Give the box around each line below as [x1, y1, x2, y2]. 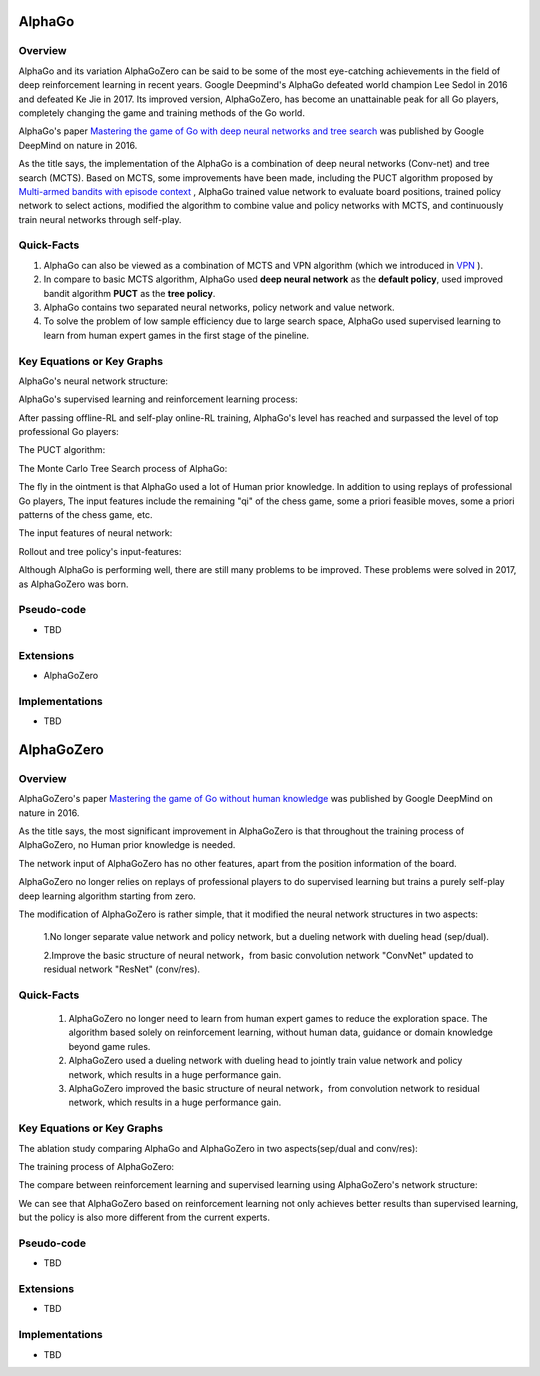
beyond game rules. [68, 1040, 151, 1052]
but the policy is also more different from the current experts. [18, 1211, 270, 1224]
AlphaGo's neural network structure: [18, 375, 169, 387]
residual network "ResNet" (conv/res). [43, 963, 200, 975]
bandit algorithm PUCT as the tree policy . [43, 287, 216, 299]
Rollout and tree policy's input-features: [18, 545, 182, 557]
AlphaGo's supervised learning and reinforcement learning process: [18, 393, 299, 405]
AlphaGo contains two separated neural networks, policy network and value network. [43, 301, 395, 313]
